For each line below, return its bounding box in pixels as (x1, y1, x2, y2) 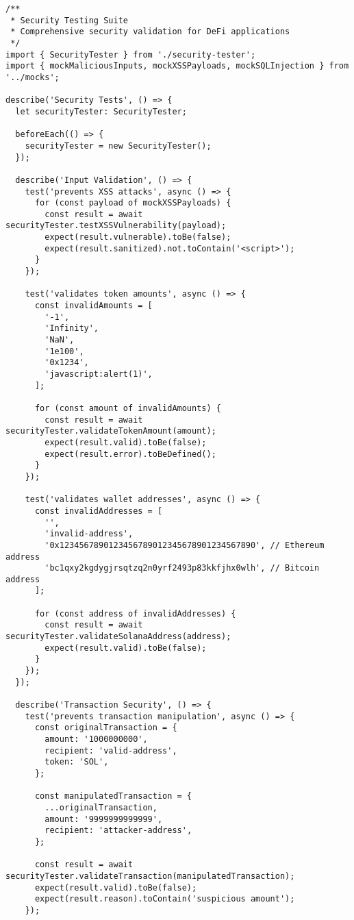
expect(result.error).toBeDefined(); (45, 449, 216, 459)
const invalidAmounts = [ (34, 301, 153, 311)
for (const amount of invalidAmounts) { (34, 403, 221, 413)
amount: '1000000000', (45, 734, 148, 744)
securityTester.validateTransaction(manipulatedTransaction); (5, 871, 295, 881)
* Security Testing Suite (10, 15, 128, 25)
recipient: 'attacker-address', (45, 825, 192, 836)
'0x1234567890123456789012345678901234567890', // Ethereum (45, 540, 325, 550)
